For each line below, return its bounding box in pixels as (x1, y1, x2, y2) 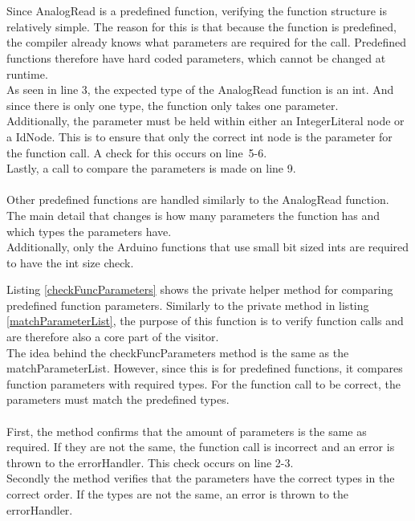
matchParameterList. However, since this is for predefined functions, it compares (6, 360, 403, 377)
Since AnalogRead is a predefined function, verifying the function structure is (6, 2, 387, 19)
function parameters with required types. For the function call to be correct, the (6, 375, 401, 392)
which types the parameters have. (6, 222, 172, 239)
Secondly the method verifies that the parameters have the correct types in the (6, 470, 395, 486)
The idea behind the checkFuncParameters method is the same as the (6, 344, 349, 360)
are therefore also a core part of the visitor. (6, 328, 219, 345)
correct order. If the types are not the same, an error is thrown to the (6, 486, 348, 502)
